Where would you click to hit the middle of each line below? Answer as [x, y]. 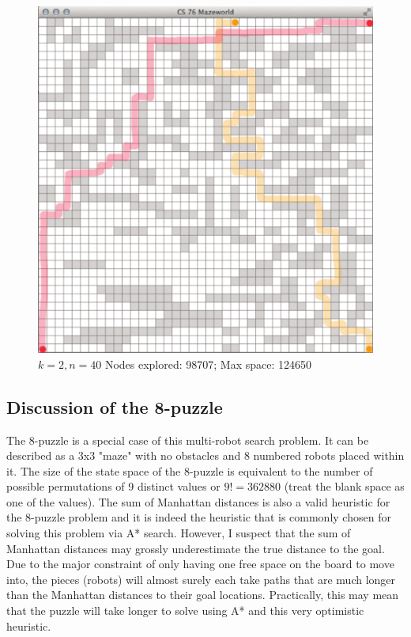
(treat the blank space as [344, 486]
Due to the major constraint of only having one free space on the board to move [200, 564]
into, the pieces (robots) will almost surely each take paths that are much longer [201, 579]
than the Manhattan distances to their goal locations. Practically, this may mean [203, 595]
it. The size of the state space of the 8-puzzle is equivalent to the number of [190, 470]
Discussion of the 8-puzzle [115, 406]
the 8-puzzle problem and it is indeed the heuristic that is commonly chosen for [199, 517]
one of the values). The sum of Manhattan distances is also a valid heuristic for [198, 501]
